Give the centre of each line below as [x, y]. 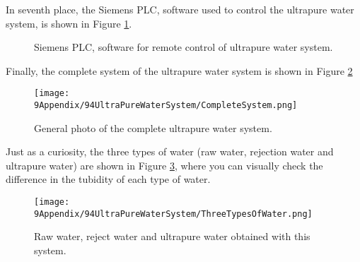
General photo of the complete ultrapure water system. [153, 127]
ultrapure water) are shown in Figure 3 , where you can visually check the [164, 165]
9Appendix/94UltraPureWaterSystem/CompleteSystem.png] [166, 106]
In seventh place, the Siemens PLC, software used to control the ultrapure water [180, 9]
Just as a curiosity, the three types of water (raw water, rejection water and [170, 151]
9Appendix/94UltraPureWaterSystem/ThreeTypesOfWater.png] [173, 214]
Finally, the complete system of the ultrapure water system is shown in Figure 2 [179, 70]
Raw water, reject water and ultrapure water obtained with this [172, 236]
